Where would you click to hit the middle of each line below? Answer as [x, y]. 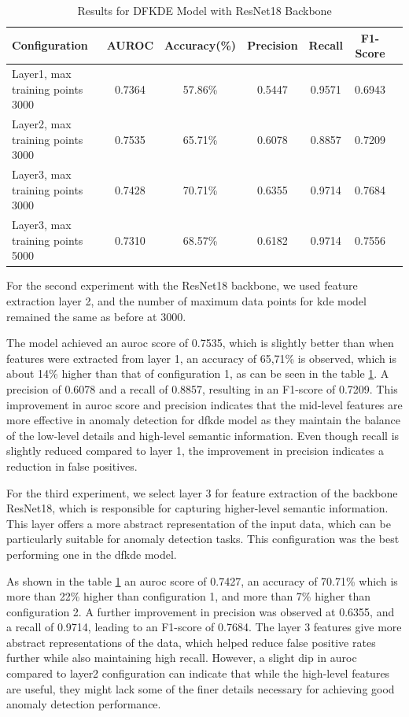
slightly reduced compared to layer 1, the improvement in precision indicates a [195, 451]
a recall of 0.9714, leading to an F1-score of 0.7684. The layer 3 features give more [204, 627]
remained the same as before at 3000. [96, 316]
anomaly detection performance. [84, 704]
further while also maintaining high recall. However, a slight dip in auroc [182, 658]
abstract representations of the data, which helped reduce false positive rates [191, 642]
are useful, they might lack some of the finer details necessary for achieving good [201, 688]
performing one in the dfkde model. [92, 554]
